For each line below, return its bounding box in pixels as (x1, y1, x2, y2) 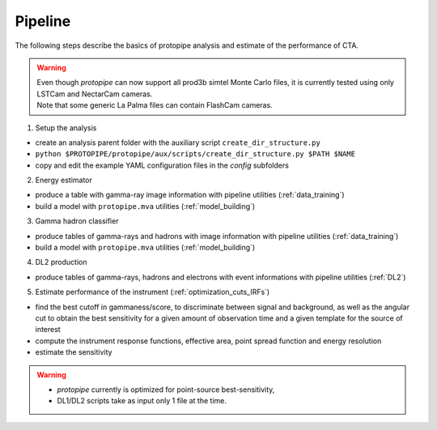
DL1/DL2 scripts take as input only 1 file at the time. (57, 396, 227, 406)
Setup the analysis (35, 122, 97, 133)
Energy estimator (35, 175, 93, 185)
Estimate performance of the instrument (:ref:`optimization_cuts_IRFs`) (35, 287, 270, 297)
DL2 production (35, 258, 87, 267)
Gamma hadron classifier (35, 216, 119, 226)
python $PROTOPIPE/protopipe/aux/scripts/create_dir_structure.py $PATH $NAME (35, 150, 356, 159)
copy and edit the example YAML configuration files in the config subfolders (35, 160, 289, 170)
